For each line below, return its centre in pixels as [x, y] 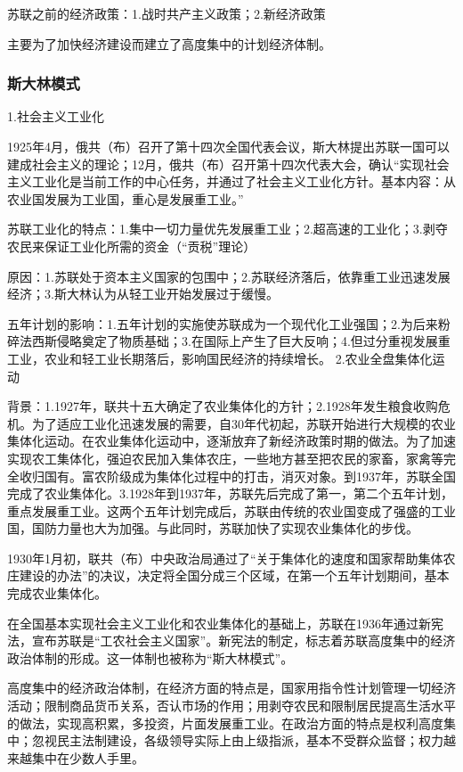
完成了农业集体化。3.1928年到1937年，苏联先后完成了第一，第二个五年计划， [230, 493]
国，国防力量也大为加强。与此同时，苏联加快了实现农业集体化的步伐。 [213, 528]
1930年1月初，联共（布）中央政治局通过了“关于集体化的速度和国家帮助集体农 [231, 558]
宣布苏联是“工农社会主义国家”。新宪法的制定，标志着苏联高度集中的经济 [244, 641]
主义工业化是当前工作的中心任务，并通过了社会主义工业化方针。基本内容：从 [231, 181]
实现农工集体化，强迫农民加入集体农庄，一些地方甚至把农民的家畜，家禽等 [225, 458]
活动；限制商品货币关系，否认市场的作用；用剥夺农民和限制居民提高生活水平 [231, 706]
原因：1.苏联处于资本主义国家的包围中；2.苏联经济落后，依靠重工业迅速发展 [229, 276]
